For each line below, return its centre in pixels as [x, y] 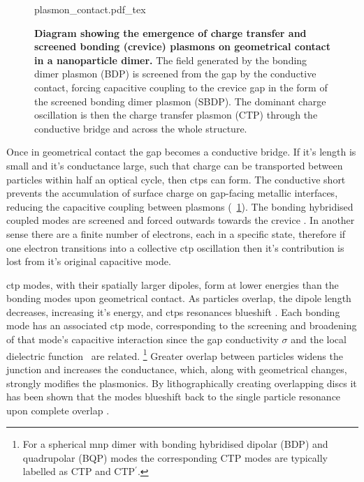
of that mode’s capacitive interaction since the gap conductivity [143, 339]
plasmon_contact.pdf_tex [90, 9]
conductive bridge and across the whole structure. [141, 128]
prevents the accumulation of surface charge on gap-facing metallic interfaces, [172, 193]
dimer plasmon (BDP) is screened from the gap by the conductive [175, 74]
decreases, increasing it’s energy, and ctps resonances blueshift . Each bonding [173, 311]
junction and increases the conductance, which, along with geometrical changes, [177, 369]
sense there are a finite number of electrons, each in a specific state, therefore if [176, 233]
